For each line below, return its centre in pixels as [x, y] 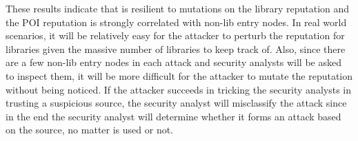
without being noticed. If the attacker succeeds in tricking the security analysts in [178, 89]
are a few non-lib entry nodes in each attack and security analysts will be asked [173, 62]
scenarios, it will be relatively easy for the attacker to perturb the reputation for [175, 35]
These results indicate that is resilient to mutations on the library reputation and [178, 8]
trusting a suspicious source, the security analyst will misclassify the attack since [176, 103]
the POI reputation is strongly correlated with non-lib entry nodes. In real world [176, 22]
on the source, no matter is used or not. [89, 130]
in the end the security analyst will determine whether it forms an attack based [173, 116]
